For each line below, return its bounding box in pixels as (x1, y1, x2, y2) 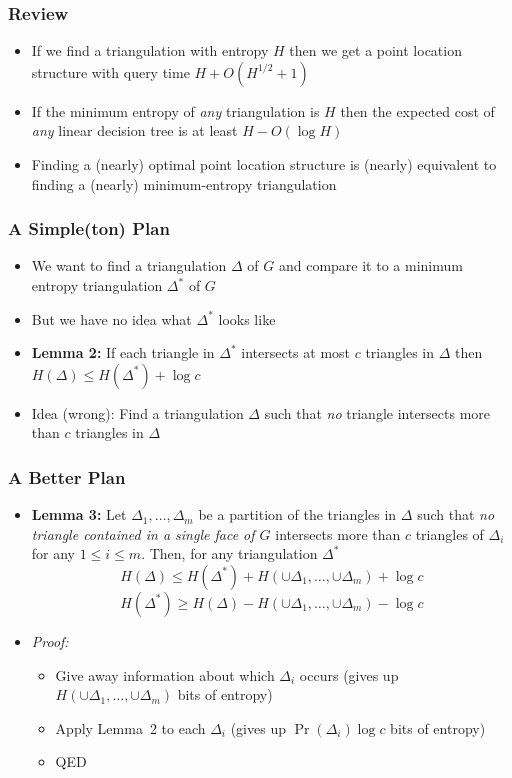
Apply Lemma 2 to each (55, 717, 206, 738)
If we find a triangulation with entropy (31, 40, 269, 61)
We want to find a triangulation (31, 255, 227, 276)
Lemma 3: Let (31, 504, 127, 525)
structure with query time (31, 61, 190, 82)
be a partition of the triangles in (198, 504, 397, 525)
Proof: (31, 630, 69, 651)
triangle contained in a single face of (31, 523, 255, 544)
